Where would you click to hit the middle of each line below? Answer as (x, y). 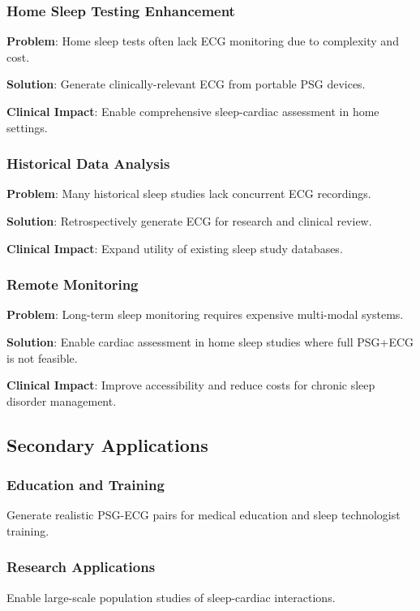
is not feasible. (42, 357)
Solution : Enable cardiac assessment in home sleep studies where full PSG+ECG (210, 342)
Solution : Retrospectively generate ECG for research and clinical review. (189, 221)
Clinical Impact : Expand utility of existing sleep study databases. (175, 248)
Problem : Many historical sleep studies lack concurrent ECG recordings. (189, 194)
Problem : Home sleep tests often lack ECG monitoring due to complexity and (203, 41)
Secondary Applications (107, 444)
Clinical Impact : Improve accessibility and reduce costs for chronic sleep (191, 385)
